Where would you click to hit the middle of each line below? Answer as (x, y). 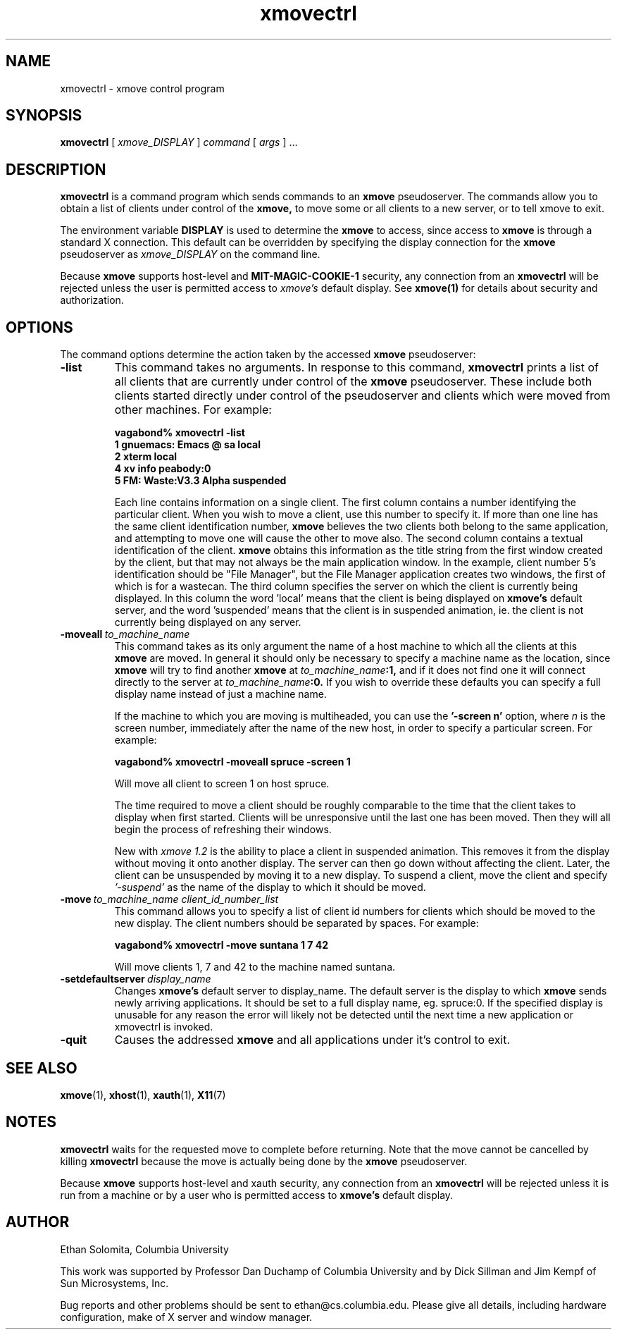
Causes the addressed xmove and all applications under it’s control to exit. (312, 1040)
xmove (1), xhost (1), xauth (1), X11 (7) (143, 1095)
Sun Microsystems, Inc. (114, 1283)
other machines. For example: (193, 410)
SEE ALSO (42, 1068)
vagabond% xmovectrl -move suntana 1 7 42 (222, 945)
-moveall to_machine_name (125, 634)
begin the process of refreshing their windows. (223, 830)
